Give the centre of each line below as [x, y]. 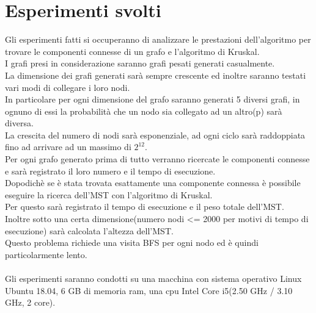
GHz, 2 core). [30, 302]
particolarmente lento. [46, 254]
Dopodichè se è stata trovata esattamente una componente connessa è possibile [153, 183]
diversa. [19, 123]
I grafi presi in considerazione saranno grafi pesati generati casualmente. [140, 63]
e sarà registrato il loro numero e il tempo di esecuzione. [110, 171]
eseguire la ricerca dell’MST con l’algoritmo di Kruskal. [109, 194]
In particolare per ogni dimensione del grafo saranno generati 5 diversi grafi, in [152, 99]
